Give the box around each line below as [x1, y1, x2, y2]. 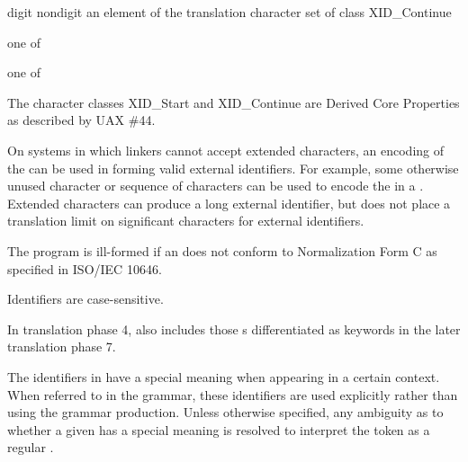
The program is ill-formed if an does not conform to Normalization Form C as [7, 241, 437, 260]
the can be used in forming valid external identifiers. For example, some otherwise [7, 158, 459, 177]
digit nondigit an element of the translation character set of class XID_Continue [7, 3, 452, 21]
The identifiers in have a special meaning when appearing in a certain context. [7, 367, 440, 386]
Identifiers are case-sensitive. [7, 289, 164, 308]
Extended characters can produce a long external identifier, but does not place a [7, 193, 451, 212]
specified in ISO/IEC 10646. [7, 259, 162, 278]
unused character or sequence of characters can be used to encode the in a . [7, 176, 424, 195]
